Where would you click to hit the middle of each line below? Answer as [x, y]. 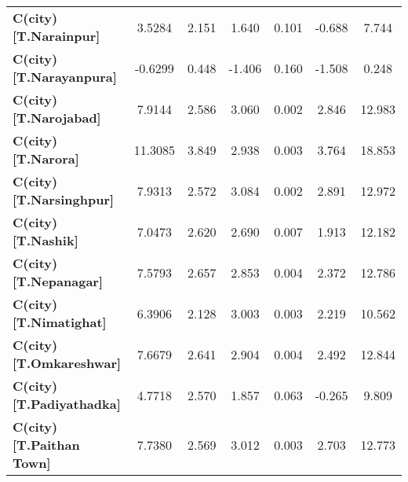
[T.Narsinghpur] [64, 199]
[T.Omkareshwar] [67, 363]
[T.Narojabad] [57, 118]
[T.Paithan [46, 445]
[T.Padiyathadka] [67, 404]
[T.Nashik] [46, 240]
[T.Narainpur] [56, 36]
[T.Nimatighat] [60, 322]
